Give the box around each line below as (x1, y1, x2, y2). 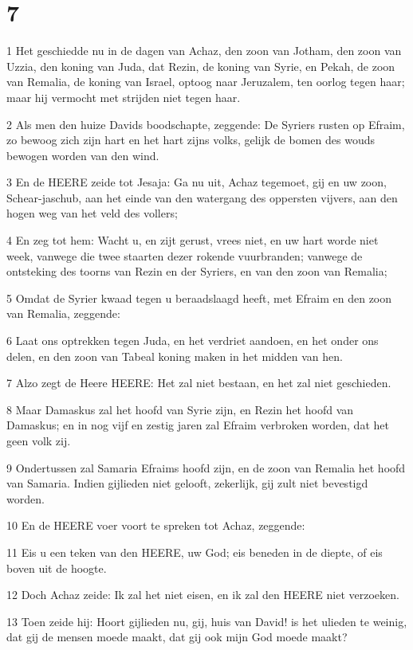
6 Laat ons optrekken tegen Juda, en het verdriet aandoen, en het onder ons (6, 332, 379, 349)
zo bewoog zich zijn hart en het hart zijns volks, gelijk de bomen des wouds (6, 131, 375, 148)
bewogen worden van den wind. (6, 147, 159, 163)
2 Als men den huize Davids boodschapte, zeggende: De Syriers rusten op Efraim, (6, 116, 405, 132)
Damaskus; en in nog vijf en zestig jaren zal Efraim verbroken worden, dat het (6, 417, 389, 433)
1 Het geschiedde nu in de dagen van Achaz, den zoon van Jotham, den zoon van (6, 42, 402, 59)
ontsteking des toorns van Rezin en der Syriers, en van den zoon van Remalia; (6, 263, 387, 280)
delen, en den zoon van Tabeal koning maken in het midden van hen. (6, 347, 343, 364)
